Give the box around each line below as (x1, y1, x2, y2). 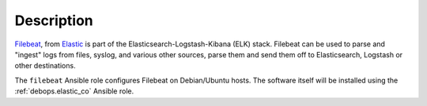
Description (14, 12, 94, 29)
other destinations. (14, 61, 76, 71)
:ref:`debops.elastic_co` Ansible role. (14, 86, 134, 96)
